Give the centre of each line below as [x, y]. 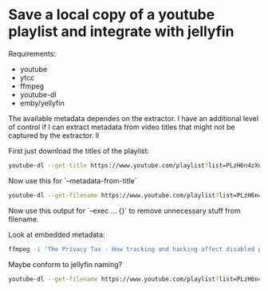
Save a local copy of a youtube [112, 15]
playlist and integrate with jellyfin [121, 31]
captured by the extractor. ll [54, 135]
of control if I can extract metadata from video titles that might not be [122, 127]
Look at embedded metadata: [57, 234]
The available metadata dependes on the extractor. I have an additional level [134, 118]
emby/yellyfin [42, 103]
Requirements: [32, 53]
